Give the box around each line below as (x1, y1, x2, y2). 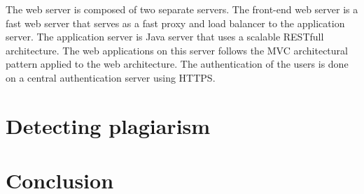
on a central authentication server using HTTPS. (6, 70, 216, 84)
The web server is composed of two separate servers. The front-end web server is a (6, 2, 358, 16)
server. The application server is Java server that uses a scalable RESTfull (6, 29, 324, 44)
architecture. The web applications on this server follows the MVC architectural (6, 43, 348, 57)
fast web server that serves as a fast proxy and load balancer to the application (6, 15, 345, 30)
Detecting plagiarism (6, 111, 211, 140)
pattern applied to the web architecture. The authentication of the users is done (6, 57, 349, 71)
